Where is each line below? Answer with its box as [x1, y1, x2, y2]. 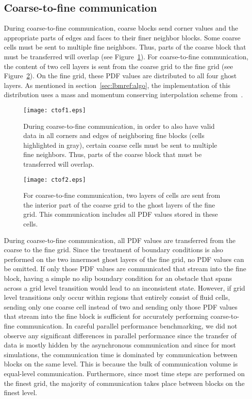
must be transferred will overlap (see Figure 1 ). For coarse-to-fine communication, [4, 51, 249, 61]
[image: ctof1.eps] [23, 106, 86, 114]
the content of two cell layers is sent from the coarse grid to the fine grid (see [4, 61, 233, 71]
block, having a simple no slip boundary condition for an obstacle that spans [4, 273, 232, 283]
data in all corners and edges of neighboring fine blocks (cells [23, 130, 204, 140]
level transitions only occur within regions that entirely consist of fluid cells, [4, 292, 230, 302]
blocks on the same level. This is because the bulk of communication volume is [4, 359, 238, 369]
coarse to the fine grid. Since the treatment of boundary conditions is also [4, 244, 223, 255]
